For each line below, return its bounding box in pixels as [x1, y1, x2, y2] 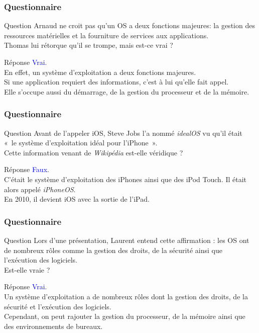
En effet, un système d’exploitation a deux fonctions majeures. [4, 66, 196, 77]
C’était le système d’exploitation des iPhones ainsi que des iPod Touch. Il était [4, 174, 247, 184]
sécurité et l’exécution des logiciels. [4, 301, 111, 311]
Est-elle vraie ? [4, 264, 50, 275]
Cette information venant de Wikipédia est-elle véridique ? [4, 147, 183, 157]
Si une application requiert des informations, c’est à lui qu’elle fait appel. [4, 76, 229, 87]
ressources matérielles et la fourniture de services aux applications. [4, 30, 209, 40]
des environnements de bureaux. [4, 320, 103, 331]
